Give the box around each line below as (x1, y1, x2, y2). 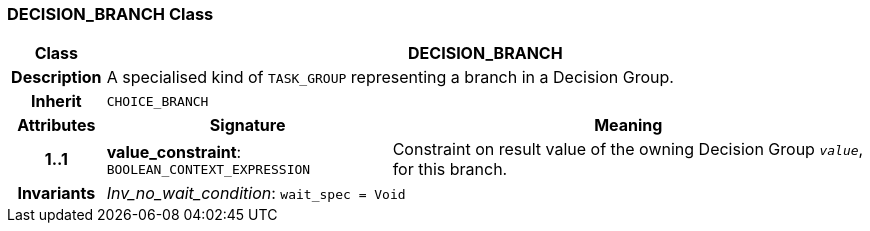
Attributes (17, 115, 96, 136)
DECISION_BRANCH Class (7, 4, 214, 24)
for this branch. (392, 159, 508, 180)
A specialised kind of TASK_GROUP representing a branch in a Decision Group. (106, 67, 674, 88)
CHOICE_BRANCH (106, 93, 209, 109)
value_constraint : (106, 141, 242, 162)
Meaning (594, 115, 663, 136)
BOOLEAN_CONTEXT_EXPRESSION (106, 161, 311, 177)
